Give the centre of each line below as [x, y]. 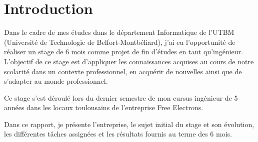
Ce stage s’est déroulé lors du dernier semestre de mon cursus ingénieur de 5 [121, 97]
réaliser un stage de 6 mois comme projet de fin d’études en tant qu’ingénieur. [124, 52]
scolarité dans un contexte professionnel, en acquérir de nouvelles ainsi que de [123, 71]
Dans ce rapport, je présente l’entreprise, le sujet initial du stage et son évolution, [129, 124]
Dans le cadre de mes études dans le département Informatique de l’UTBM [119, 32]
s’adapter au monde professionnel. [56, 81]
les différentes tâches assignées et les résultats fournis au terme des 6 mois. [118, 134]
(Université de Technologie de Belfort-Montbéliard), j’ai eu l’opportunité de [120, 42]
